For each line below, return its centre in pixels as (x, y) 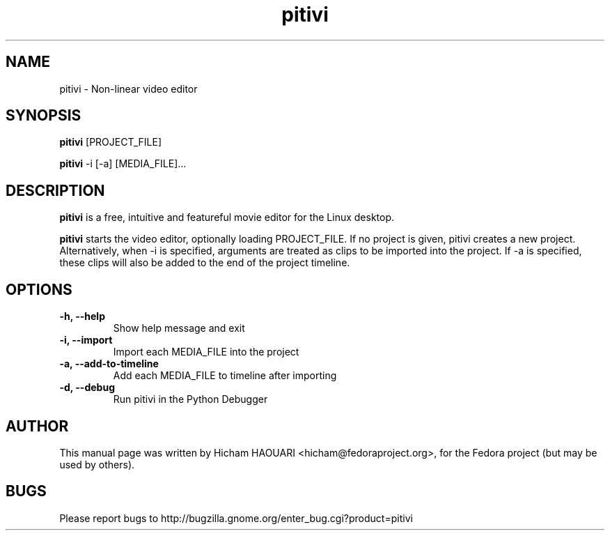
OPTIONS (39, 289)
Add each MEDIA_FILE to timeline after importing (225, 376)
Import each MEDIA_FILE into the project (206, 352)
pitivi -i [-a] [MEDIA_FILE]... (123, 164)
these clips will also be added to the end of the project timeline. (205, 263)
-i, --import (86, 340)
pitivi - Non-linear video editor (128, 89)
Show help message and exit (179, 328)
